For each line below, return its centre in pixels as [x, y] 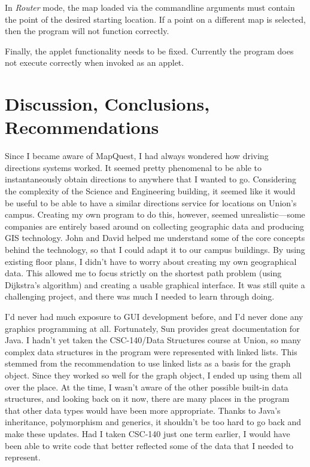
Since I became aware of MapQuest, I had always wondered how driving [137, 156]
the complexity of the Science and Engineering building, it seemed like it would [150, 191]
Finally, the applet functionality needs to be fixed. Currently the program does [149, 51]
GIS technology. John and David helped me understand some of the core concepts [155, 238]
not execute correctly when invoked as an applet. [95, 62]
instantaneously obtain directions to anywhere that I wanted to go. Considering [151, 179]
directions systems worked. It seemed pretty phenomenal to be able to [133, 167]
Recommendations [82, 127]
